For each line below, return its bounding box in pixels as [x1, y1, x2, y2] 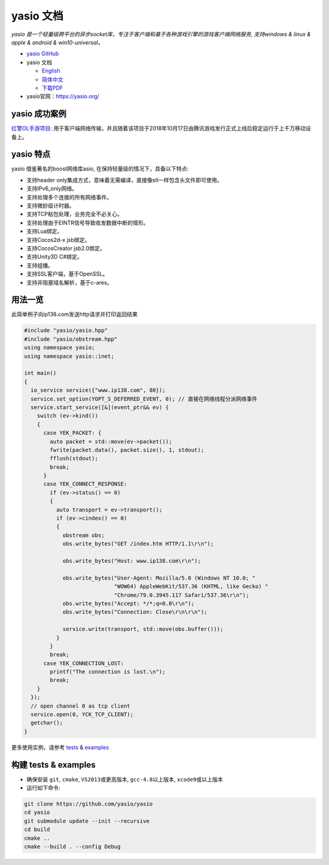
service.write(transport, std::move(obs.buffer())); [62, 625, 224, 633]
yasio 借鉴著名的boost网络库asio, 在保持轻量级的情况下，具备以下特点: [11, 165, 189, 173]
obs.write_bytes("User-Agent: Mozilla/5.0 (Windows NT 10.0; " [62, 574, 256, 582]
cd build [24, 826, 51, 833]
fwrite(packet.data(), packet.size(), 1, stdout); [49, 446, 204, 454]
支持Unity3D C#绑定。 [26, 253, 83, 260]
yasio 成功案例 [11, 109, 66, 119]
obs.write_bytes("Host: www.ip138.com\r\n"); [62, 558, 201, 564]
